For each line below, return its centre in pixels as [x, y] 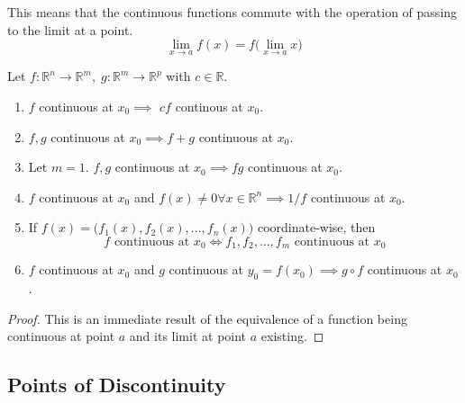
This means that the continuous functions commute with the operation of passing [232, 12]
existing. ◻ [292, 336]
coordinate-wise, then [316, 227]
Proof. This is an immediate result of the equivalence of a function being [207, 318]
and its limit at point [188, 336]
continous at [209, 106]
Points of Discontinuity [117, 385]
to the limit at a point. [70, 29]
